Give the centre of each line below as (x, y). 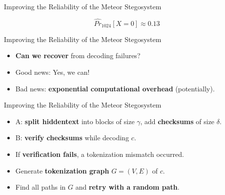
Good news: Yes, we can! (52, 72)
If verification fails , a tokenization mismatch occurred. (100, 154)
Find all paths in (41, 187)
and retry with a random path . (127, 187)
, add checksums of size (177, 121)
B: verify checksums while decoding (72, 138)
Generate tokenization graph (62, 170)
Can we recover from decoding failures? (78, 55)
